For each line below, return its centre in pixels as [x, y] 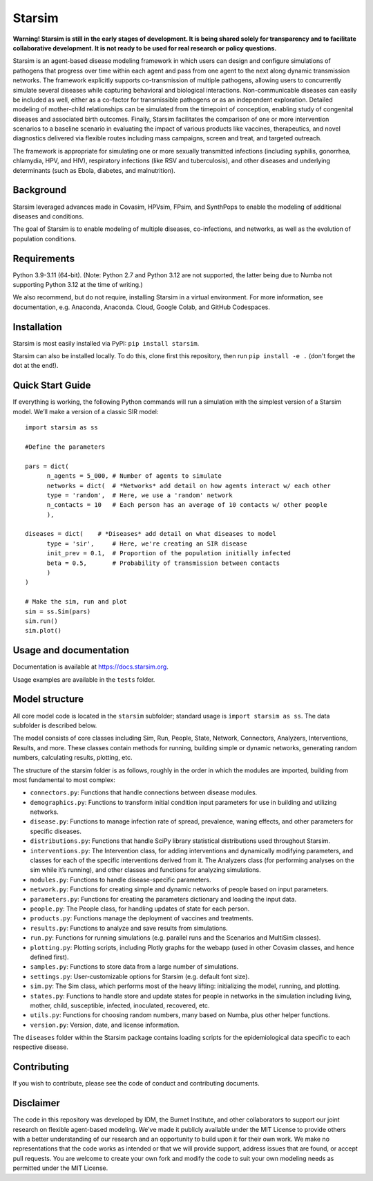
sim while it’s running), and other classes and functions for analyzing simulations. [146, 870]
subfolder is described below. [55, 725]
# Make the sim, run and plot [76, 602]
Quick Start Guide [52, 385]
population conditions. [45, 239]
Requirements [44, 258]
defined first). [49, 957]
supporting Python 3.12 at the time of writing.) [78, 285]
